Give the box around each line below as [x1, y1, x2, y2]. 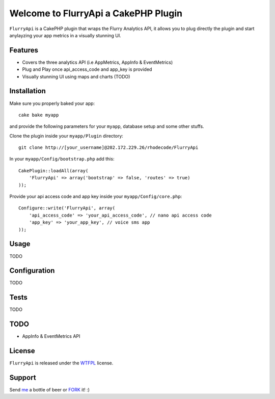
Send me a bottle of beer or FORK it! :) [9, 387, 90, 393]
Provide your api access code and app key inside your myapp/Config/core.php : [9, 194, 182, 200]
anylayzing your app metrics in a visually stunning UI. [9, 32, 122, 38]
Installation [9, 87, 46, 95]
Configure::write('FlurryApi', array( [18, 205, 116, 211]
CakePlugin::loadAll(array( [18, 168, 89, 173]
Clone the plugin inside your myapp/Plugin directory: [9, 132, 123, 139]
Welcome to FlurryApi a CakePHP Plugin [9, 8, 183, 19]
